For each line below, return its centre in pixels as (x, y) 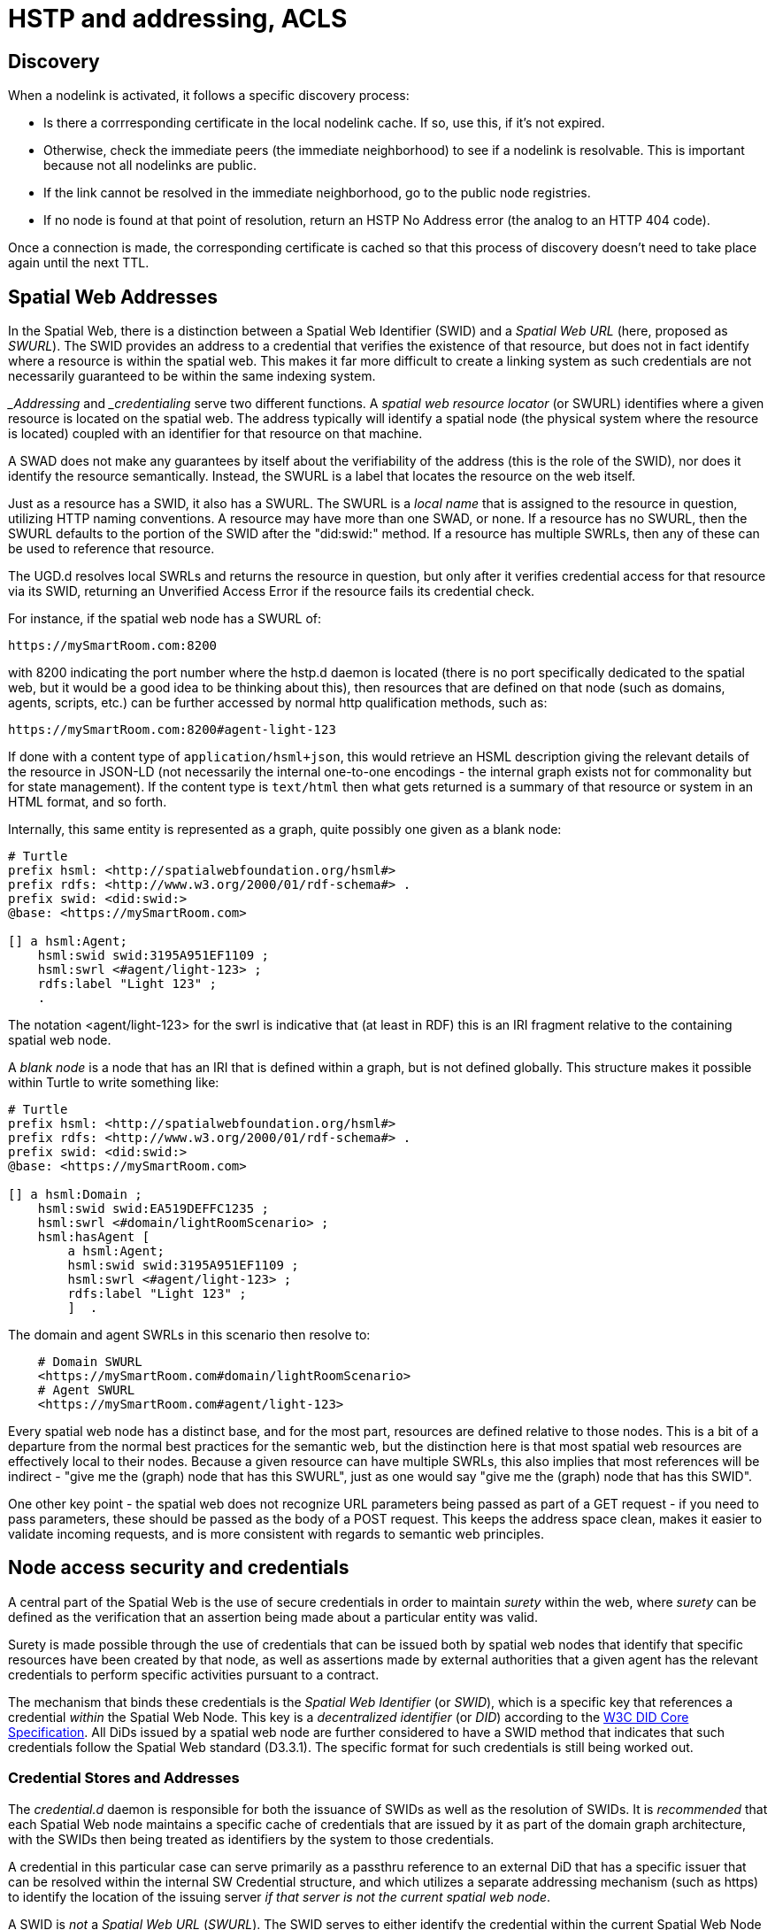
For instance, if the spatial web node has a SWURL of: (165, 619)
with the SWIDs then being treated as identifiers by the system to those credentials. (251, 1839)
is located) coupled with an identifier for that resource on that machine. (215, 434)
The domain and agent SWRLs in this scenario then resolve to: (189, 1335)
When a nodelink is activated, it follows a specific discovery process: (209, 96)
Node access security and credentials (179, 1568)
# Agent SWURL (86, 1390)
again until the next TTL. (79, 263)
